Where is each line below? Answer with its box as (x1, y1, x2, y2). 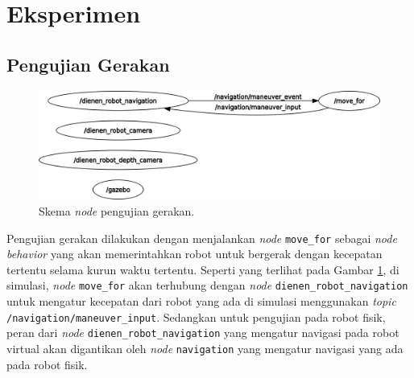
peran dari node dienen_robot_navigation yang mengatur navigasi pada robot (6, 324, 400, 341)
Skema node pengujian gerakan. (39, 202, 195, 219)
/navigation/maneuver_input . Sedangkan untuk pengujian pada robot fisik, (6, 308, 386, 325)
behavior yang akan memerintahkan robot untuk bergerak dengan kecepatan (6, 245, 383, 262)
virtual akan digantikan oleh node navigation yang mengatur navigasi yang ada (6, 339, 404, 356)
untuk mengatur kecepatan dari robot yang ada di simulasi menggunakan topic (6, 293, 396, 310)
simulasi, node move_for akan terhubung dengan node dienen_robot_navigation (6, 277, 408, 294)
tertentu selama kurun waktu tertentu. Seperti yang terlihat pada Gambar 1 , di (6, 261, 400, 277)
